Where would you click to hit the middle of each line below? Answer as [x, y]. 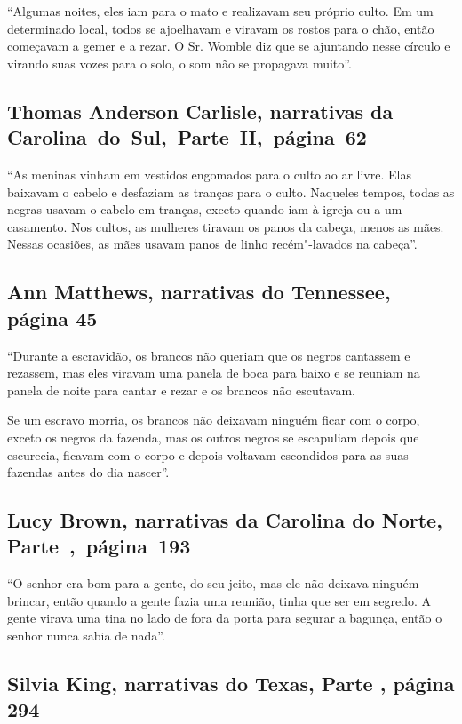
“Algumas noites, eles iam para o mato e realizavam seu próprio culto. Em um [220, 11]
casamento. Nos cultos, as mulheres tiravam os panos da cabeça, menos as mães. [226, 226]
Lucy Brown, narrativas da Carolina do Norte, [225, 520]
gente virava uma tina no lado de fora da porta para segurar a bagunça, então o [225, 618]
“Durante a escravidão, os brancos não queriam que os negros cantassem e [209, 355]
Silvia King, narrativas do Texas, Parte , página [231, 684]
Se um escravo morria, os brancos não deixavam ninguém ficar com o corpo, [214, 420]
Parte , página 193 [99, 546]
